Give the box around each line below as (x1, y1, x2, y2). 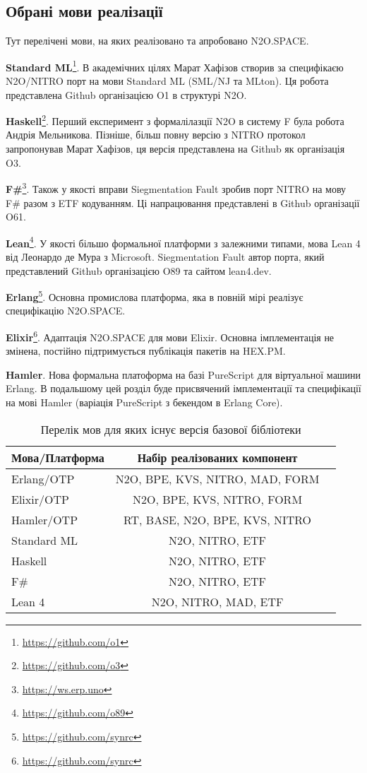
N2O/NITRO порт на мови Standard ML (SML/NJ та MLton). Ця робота (6, 73, 329, 88)
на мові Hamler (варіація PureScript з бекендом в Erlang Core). (6, 395, 283, 410)
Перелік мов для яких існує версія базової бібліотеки (40, 420, 301, 437)
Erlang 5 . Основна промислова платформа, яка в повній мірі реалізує (6, 288, 303, 304)
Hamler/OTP (11, 511, 78, 528)
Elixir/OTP (11, 490, 69, 507)
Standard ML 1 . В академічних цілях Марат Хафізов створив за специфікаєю (6, 57, 344, 74)
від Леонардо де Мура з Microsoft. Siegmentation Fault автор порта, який (6, 249, 325, 264)
